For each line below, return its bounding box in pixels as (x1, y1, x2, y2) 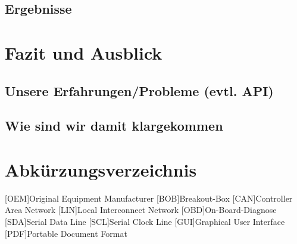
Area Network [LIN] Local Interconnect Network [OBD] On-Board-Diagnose (5, 203, 277, 216)
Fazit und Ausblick (5, 40, 162, 64)
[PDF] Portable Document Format (5, 227, 127, 239)
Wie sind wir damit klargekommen (5, 116, 223, 135)
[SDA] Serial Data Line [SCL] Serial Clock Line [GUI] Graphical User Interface (5, 215, 285, 228)
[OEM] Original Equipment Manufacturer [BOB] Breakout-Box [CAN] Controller (5, 192, 293, 204)
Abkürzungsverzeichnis (5, 157, 197, 181)
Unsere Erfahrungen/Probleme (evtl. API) (5, 81, 274, 100)
